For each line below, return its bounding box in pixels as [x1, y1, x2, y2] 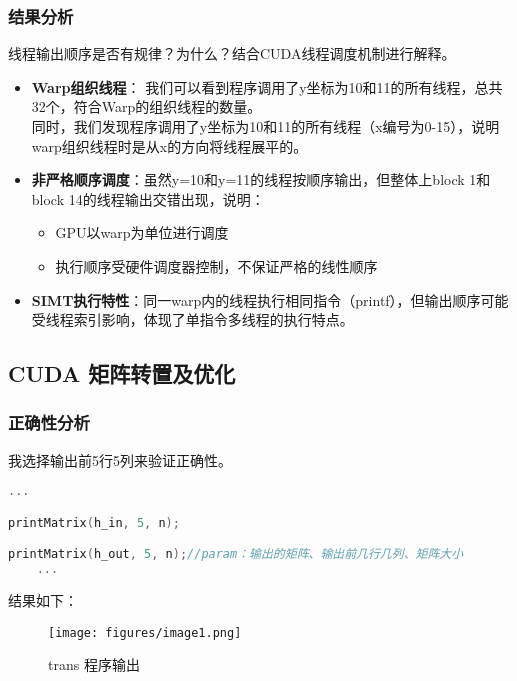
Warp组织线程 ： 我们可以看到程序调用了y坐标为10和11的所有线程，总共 [31, 76, 503, 97]
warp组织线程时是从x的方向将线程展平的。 [31, 135, 308, 156]
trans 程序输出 [48, 654, 140, 675]
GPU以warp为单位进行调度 [55, 222, 229, 243]
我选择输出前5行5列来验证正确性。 [8, 449, 232, 470]
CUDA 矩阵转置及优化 [8, 358, 236, 389]
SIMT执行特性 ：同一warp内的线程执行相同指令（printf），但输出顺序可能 [31, 289, 509, 310]
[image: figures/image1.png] [48, 625, 242, 640]
